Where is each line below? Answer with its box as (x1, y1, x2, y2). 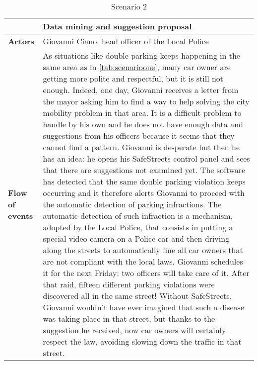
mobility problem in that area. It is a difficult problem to (43, 107, 242, 118)
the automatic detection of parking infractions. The (43, 198, 222, 210)
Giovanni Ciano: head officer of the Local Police (43, 35, 209, 47)
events (8, 210, 33, 221)
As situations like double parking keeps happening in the (43, 50, 240, 61)
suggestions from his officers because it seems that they (43, 130, 235, 141)
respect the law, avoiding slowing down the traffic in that (43, 336, 242, 347)
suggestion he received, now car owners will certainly (43, 324, 226, 336)
